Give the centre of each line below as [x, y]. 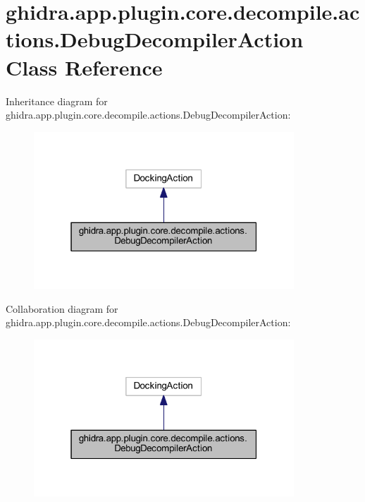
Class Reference [84, 67]
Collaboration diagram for [62, 308]
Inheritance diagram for [57, 101]
